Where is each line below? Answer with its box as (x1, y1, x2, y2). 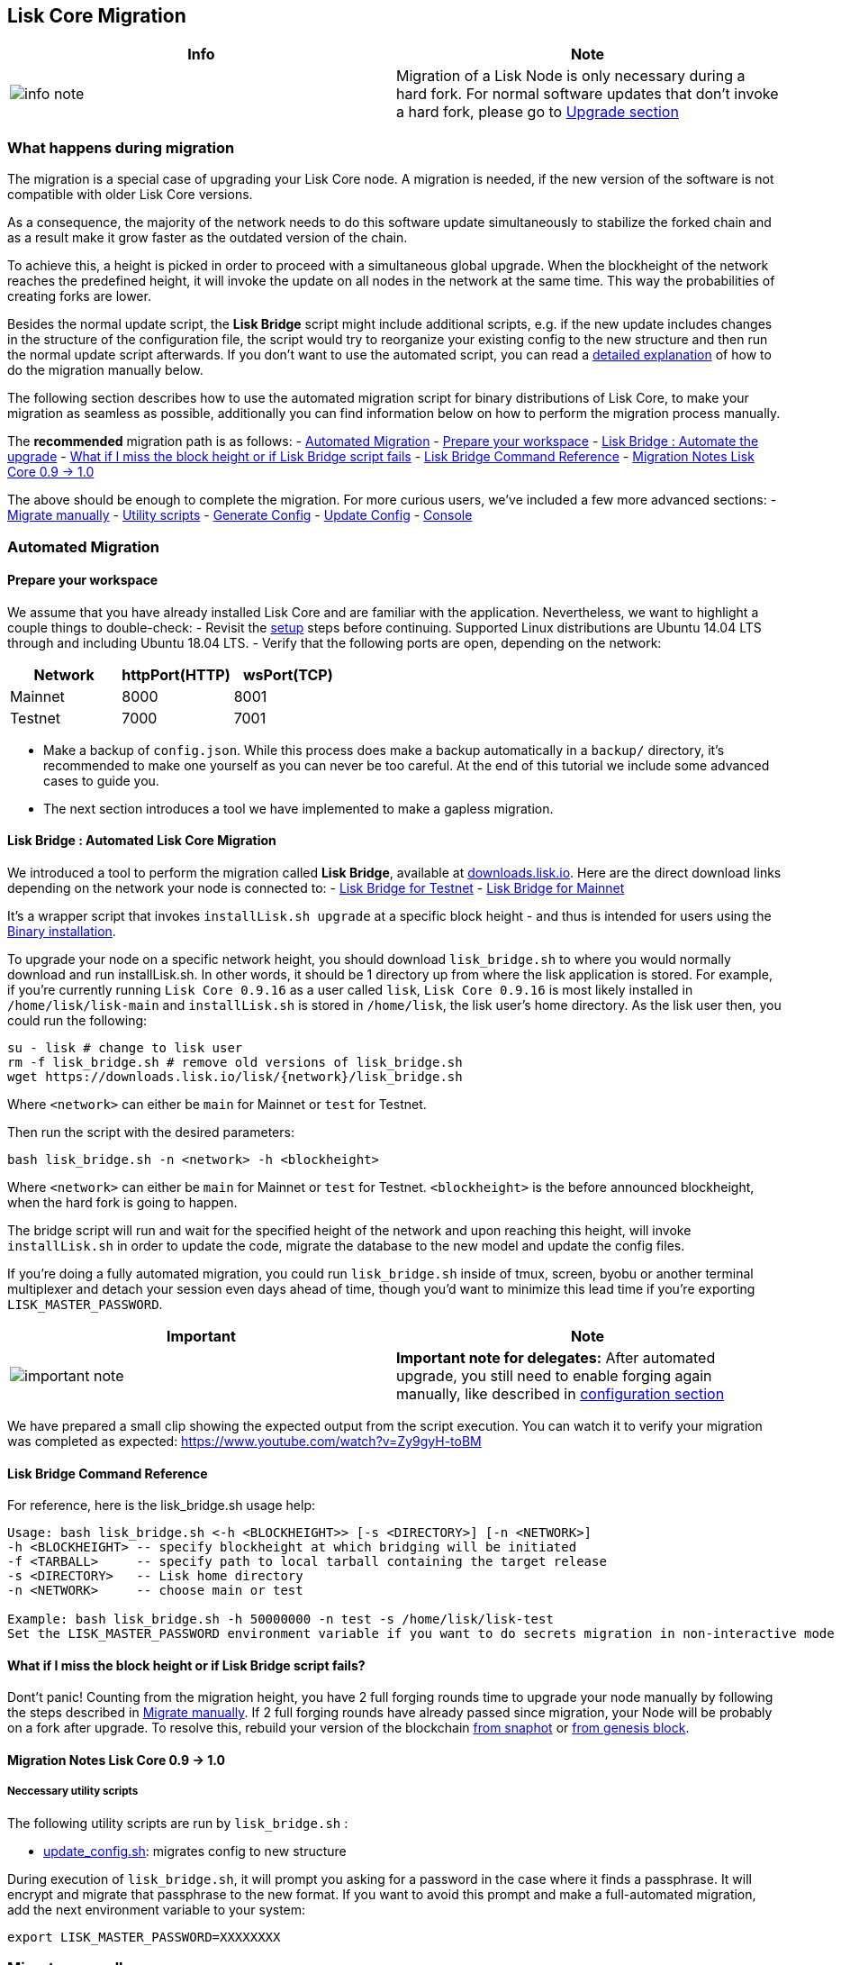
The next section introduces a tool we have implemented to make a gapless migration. (43, 800, 554, 816)
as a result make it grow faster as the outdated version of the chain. (7, 230, 408, 246)
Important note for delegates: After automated (396, 1348, 716, 1367)
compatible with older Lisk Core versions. (7, 186, 253, 203)
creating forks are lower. (7, 288, 151, 305)
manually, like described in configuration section (396, 1384, 725, 1403)
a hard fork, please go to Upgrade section (396, 103, 679, 122)
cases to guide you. (43, 772, 159, 788)
